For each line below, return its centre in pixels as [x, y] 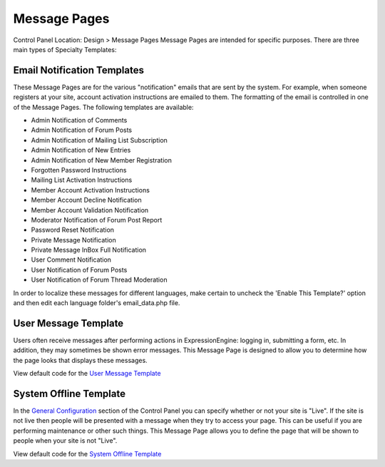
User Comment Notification [71, 260]
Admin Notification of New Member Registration [102, 160]
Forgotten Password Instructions [79, 170]
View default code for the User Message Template [87, 374]
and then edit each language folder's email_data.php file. [97, 303]
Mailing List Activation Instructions [82, 180]
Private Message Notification [74, 240]
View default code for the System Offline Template [87, 453]
